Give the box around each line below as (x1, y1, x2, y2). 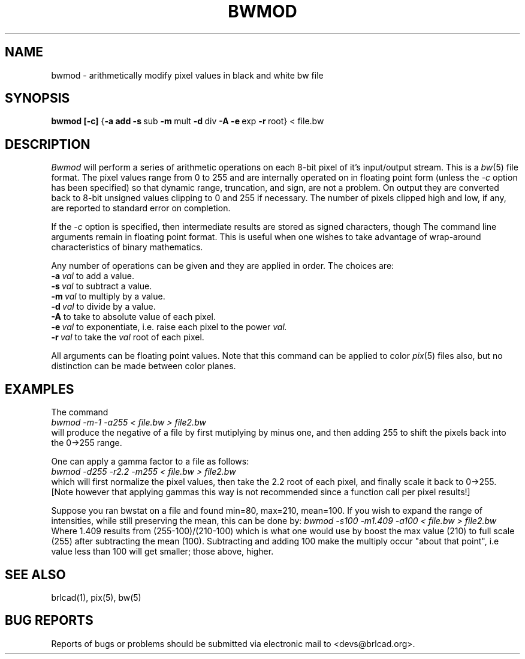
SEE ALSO (5, 567, 66, 582)
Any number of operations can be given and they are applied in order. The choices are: (51, 260, 394, 271)
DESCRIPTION (5, 136, 90, 152)
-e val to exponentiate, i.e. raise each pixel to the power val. (51, 322, 287, 333)
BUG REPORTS (5, 613, 93, 628)
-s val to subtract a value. (51, 281, 152, 292)
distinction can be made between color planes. (51, 361, 236, 372)
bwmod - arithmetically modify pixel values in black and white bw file (51, 70, 324, 80)
